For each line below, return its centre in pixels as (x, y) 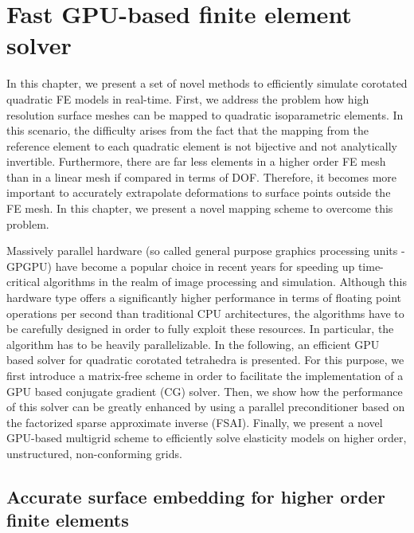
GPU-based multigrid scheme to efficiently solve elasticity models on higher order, (207, 438)
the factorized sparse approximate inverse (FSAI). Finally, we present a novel (195, 422)
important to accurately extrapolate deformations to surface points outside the (199, 192)
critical (23, 282)
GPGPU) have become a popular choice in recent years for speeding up (181, 266)
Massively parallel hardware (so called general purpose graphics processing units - (206, 251)
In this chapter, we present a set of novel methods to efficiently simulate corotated (207, 83)
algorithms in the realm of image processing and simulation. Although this (225, 282)
